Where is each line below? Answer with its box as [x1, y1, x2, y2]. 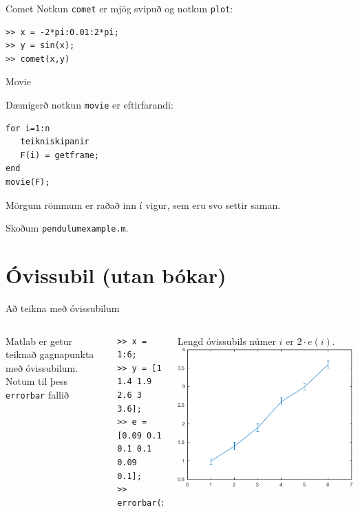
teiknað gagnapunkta [6, 347, 94, 361]
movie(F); [6, 177, 50, 188]
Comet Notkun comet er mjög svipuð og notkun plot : [6, 1, 233, 15]
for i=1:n [6, 123, 50, 133]
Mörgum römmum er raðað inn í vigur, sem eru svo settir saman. [6, 197, 281, 212]
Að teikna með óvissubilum [6, 301, 120, 315]
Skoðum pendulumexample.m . [6, 221, 129, 235]
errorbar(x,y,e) [117, 498, 191, 508]
